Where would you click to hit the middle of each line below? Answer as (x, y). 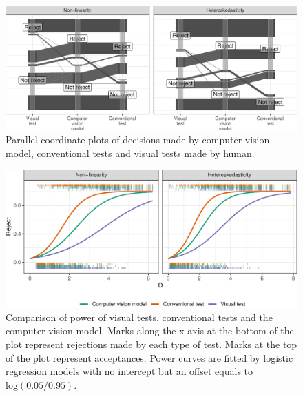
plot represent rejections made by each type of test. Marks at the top (151, 344)
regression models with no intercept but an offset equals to (129, 371)
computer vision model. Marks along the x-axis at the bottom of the (150, 330)
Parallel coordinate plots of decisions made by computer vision (138, 140)
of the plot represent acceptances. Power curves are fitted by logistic (149, 357)
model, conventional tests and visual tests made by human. (130, 153)
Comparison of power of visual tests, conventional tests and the (139, 317)
